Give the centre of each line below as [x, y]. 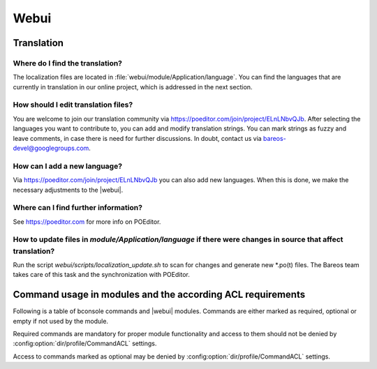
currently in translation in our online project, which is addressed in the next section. [133, 86]
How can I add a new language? [67, 166]
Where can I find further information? [78, 208]
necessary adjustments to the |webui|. [68, 190]
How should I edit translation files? [73, 105]
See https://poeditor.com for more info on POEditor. [87, 221]
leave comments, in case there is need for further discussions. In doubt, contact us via [137, 138]
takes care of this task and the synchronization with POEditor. [101, 275]
